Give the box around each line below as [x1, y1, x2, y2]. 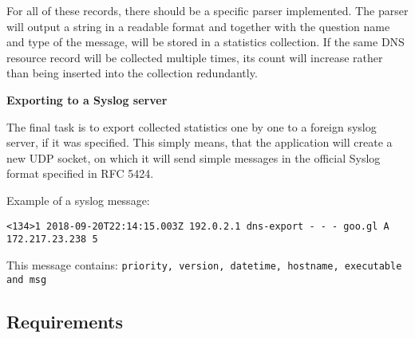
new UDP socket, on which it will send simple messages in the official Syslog [6, 149, 381, 166]
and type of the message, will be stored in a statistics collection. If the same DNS [6, 33, 405, 50]
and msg [6, 273, 47, 285]
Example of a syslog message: [6, 191, 150, 208]
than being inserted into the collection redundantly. [6, 65, 258, 81]
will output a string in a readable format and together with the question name [6, 18, 390, 34]
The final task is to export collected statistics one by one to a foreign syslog [6, 118, 377, 135]
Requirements [6, 309, 123, 333]
